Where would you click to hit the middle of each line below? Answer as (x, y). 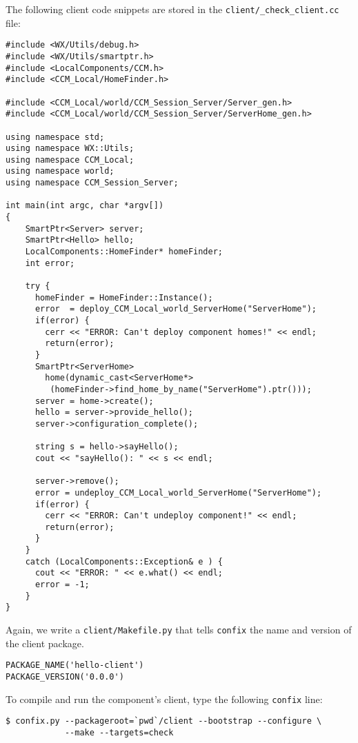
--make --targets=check (119, 732)
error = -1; (62, 585)
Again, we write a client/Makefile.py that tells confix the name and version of (179, 630)
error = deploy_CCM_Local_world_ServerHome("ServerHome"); (176, 309)
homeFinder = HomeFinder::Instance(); (124, 297)
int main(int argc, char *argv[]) (85, 206)
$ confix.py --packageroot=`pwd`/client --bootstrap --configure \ (164, 721)
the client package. (45, 643)
